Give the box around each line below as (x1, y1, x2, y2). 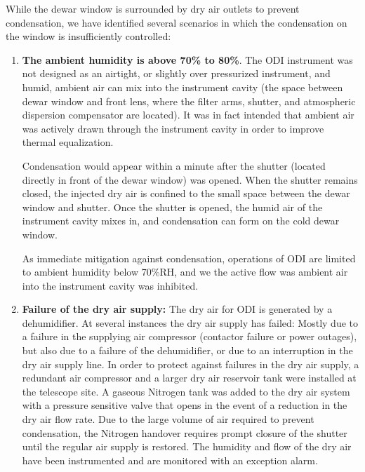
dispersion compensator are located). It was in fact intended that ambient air (22, 107, 354, 122)
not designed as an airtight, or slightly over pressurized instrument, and (22, 66, 331, 81)
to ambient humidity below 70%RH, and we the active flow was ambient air (22, 264, 348, 279)
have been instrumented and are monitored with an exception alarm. (22, 452, 318, 467)
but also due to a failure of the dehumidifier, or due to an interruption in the (22, 343, 353, 358)
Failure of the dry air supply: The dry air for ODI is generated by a (22, 302, 333, 316)
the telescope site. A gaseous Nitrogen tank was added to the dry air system (22, 384, 350, 398)
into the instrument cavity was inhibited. (22, 278, 199, 292)
